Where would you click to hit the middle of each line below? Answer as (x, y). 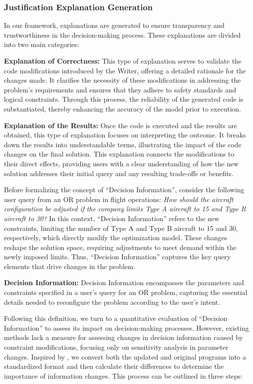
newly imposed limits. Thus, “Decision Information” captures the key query (117, 257)
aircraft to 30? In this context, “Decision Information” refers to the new (112, 218)
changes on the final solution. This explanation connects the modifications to (119, 154)
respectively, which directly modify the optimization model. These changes (116, 237)
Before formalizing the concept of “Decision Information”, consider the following (124, 190)
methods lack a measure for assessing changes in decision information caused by (124, 337)
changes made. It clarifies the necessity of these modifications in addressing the (122, 80)
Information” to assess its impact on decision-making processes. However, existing (126, 328)
